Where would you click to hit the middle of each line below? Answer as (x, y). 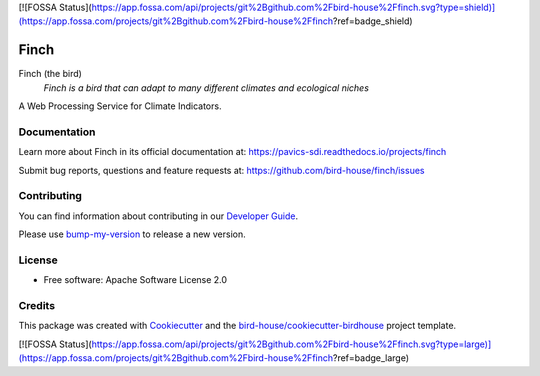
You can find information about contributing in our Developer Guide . (158, 216)
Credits (36, 306)
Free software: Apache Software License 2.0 (135, 280)
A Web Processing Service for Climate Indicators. (120, 106)
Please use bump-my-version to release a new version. (132, 234)
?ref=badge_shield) (373, 21)
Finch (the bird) (50, 74)
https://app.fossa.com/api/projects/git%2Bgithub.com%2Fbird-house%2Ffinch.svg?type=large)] (291, 344)
